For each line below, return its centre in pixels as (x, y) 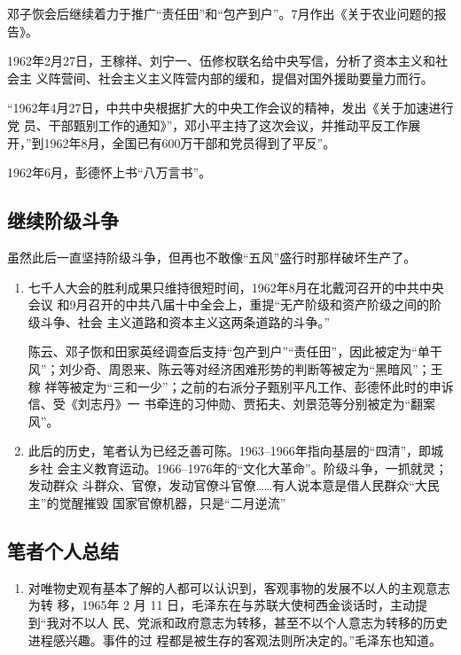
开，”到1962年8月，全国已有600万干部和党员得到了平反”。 (172, 142)
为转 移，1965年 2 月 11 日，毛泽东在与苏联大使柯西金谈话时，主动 (222, 605)
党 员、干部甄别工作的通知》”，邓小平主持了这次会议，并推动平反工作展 (214, 125)
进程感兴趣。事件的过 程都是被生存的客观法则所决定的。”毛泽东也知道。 (235, 639)
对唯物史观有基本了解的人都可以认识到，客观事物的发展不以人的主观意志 (239, 587)
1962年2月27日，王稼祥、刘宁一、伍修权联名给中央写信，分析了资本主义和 (221, 61)
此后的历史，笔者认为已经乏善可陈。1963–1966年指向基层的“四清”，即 (230, 451)
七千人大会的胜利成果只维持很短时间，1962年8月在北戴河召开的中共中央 (236, 287)
